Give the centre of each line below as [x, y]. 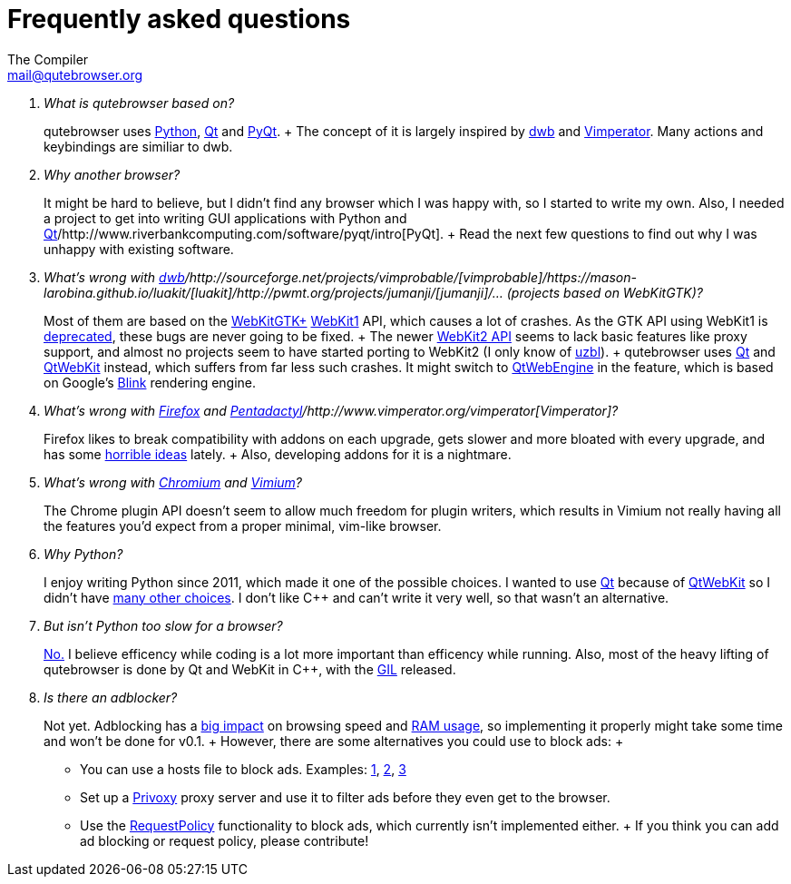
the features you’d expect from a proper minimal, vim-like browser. [243, 525]
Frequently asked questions [179, 19]
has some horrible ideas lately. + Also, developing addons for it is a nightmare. [278, 454]
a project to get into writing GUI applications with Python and [225, 218]
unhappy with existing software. [139, 249]
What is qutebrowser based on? [139, 103]
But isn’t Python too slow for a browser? [163, 625]
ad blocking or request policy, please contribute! [225, 840]
